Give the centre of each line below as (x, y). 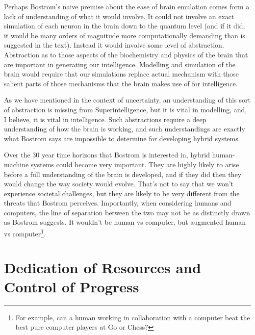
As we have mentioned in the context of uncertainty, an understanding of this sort (127, 100)
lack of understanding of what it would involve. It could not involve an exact (119, 16)
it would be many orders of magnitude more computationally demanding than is (125, 35)
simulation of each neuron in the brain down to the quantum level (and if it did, (125, 26)
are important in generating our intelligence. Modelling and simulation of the (120, 64)
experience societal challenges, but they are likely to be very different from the (122, 193)
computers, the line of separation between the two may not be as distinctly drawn (127, 212)
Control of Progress (72, 286)
